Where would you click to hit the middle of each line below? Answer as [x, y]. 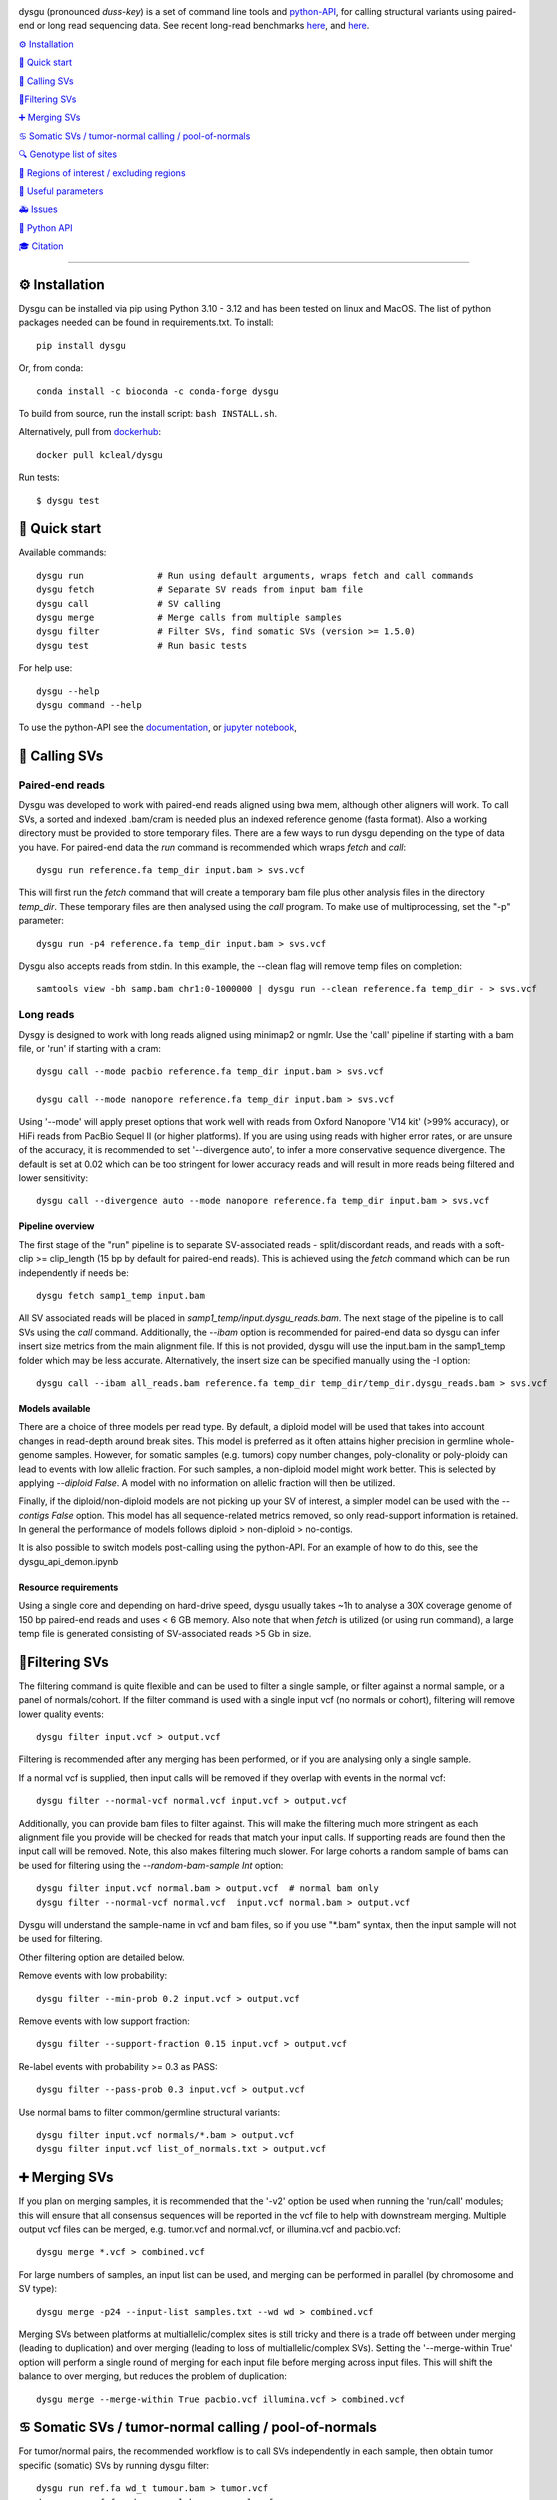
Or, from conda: [51, 368]
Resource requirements [68, 1587]
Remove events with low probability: [93, 1976]
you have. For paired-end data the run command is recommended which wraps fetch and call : [212, 847]
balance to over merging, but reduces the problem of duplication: [152, 2376]
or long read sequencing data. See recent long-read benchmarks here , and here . [203, 26]
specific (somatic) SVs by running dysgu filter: [114, 2465]
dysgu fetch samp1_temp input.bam [120, 1295]
